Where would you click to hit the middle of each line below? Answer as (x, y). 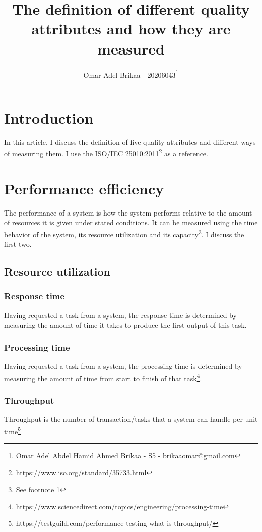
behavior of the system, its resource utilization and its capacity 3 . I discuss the (124, 233)
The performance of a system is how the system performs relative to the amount (128, 212)
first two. (18, 244)
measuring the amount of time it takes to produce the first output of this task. (125, 325)
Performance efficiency (84, 188)
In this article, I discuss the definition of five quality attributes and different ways (130, 142)
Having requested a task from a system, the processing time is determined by (123, 366)
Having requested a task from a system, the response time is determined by (120, 315)
